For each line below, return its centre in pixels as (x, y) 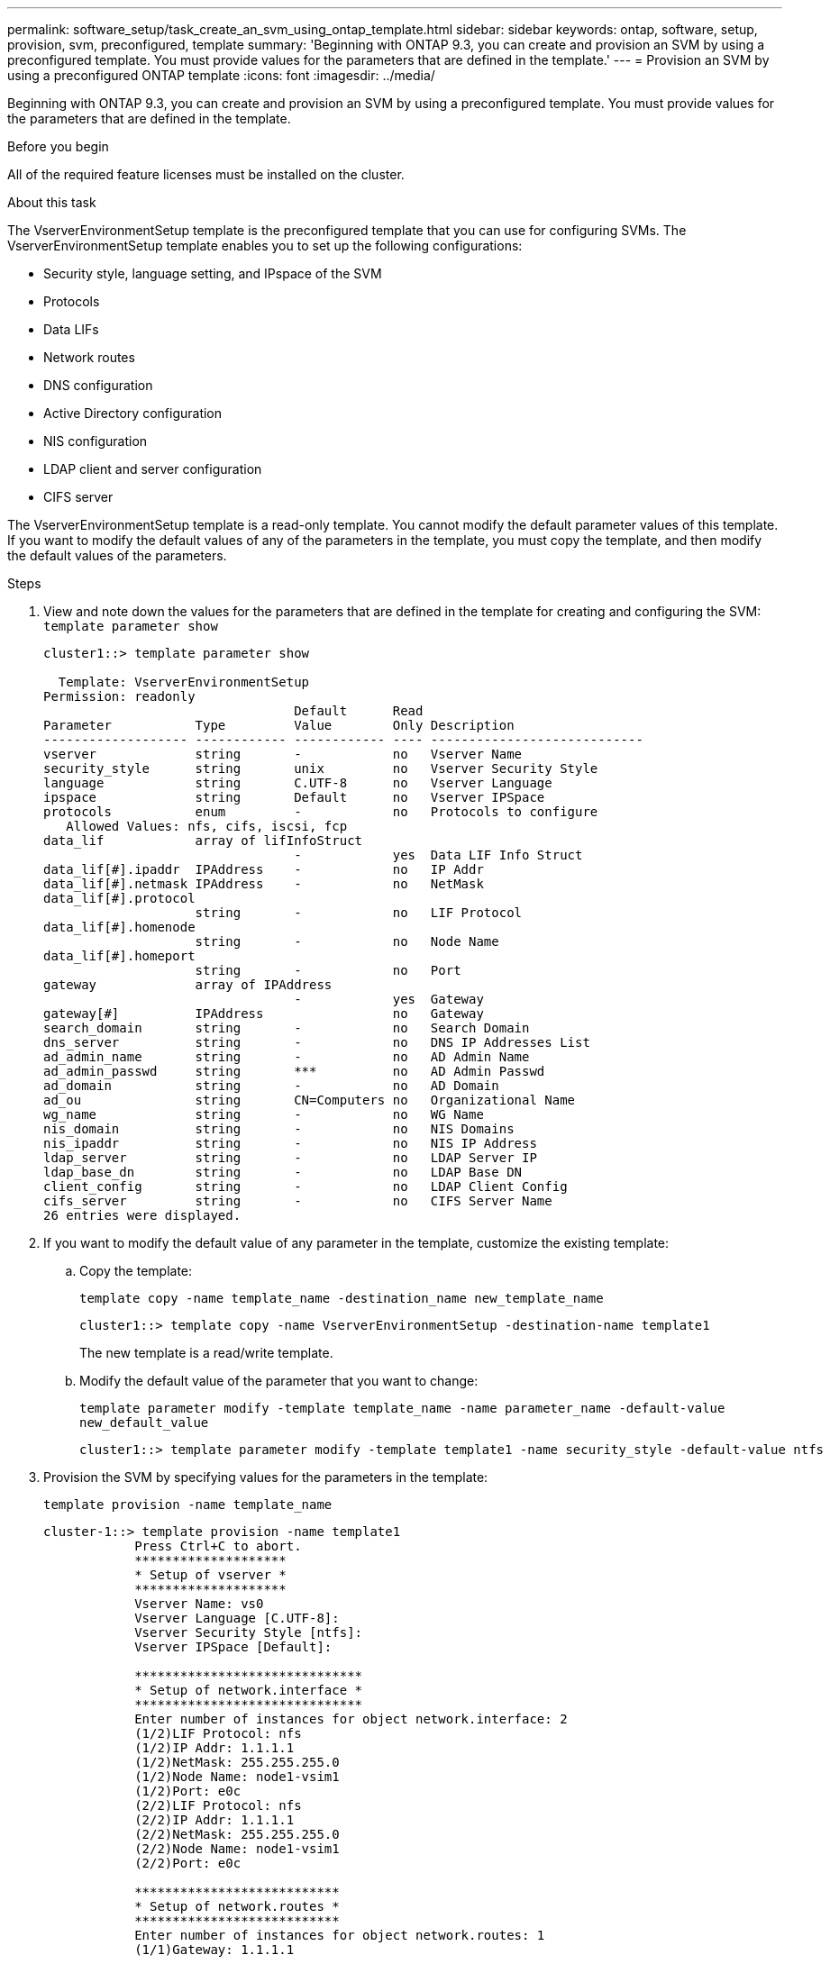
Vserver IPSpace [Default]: (233, 1647)
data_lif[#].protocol (119, 898)
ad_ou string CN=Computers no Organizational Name (310, 1100)
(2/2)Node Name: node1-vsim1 (237, 1849)
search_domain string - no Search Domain (287, 1028)
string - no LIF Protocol (359, 913)
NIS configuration (96, 441)
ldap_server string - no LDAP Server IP (290, 1158)
